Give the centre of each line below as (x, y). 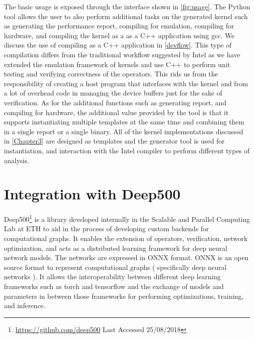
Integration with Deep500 (92, 194)
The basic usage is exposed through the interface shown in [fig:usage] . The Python (127, 6)
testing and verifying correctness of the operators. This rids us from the (111, 74)
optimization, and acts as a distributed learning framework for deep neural (116, 248)
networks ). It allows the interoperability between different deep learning (112, 277)
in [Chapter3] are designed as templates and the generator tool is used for (114, 141)
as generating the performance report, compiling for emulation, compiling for (119, 26)
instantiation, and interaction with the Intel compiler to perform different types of (127, 150)
